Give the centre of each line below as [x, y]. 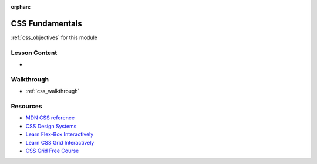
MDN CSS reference [50, 118]
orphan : [21, 7]
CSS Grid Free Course [52, 151]
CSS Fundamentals [46, 23]
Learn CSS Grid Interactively [60, 142]
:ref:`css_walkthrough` [53, 91]
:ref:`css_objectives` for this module [54, 37]
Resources [26, 106]
